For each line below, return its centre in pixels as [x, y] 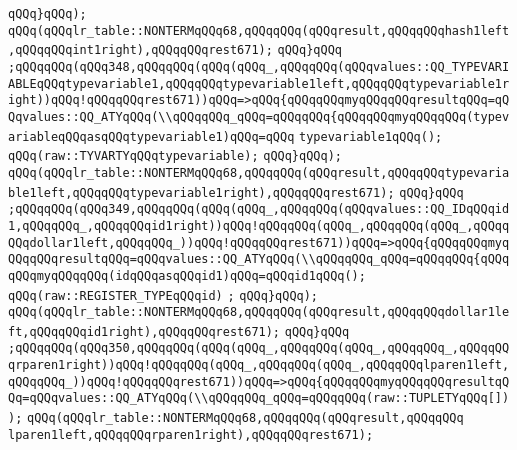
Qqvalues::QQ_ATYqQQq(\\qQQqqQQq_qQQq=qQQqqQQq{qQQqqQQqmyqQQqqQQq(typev [259, 116]
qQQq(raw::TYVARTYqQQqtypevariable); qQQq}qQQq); [175, 156]
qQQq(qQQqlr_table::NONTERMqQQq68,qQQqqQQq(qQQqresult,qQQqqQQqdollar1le [259, 312]
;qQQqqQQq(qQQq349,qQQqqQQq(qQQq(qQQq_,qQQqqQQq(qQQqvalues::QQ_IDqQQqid [259, 209]
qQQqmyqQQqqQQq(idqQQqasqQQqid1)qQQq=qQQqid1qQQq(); [187, 275]
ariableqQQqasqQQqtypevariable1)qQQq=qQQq [151, 136]
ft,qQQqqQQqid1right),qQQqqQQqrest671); [144, 331]
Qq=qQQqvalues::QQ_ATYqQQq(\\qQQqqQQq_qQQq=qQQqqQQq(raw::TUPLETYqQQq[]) [259, 398]
